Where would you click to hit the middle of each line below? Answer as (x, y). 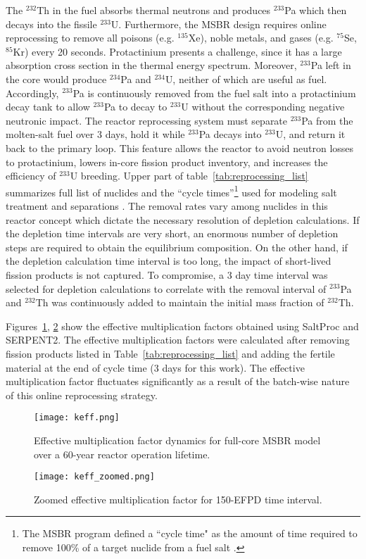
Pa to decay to (135, 107)
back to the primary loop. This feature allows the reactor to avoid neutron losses (180, 147)
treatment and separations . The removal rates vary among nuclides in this (167, 205)
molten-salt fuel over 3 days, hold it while (95, 134)
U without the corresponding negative (263, 107)
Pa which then (316, 10)
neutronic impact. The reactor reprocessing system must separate (147, 120)
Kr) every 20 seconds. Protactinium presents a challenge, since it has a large (177, 51)
